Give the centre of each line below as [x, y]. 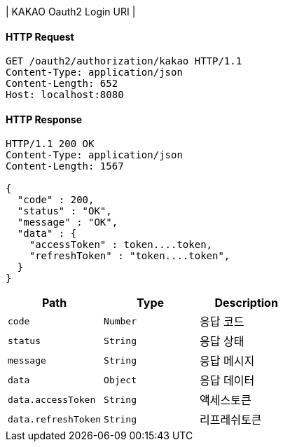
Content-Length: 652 [62, 84]
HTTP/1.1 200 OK [50, 144]
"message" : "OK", [68, 222]
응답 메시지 [227, 361]
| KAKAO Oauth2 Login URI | [71, 12]
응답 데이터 [227, 381]
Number [120, 321]
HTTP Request [40, 36]
